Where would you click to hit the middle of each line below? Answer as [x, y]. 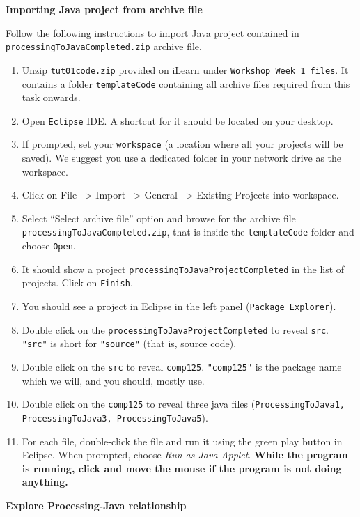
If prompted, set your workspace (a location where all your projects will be [182, 144]
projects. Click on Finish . [77, 283]
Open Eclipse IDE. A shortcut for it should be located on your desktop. [178, 120]
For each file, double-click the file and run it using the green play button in [182, 441]
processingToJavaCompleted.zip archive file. [104, 46]
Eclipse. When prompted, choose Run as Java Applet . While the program [185, 455]
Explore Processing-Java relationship [96, 505]
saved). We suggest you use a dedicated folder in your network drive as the [182, 158]
